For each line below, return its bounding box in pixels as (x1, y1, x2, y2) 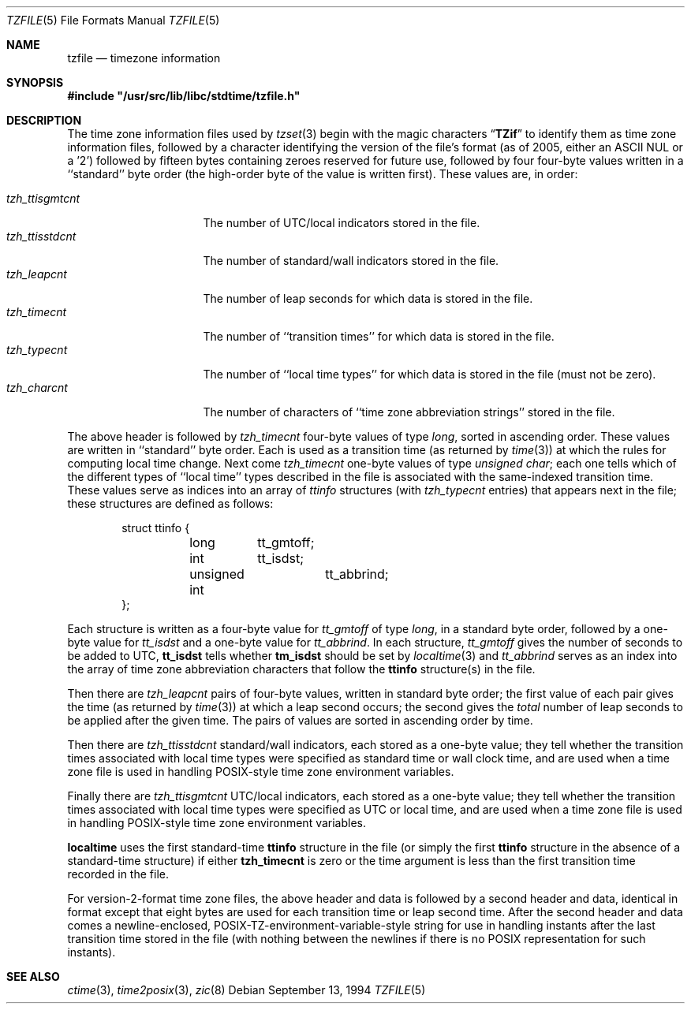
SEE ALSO (6, 970, 60, 983)
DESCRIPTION (6, 114, 82, 127)
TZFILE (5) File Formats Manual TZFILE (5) (6, 13, 220, 27)
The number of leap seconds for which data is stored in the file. (203, 292, 533, 305)
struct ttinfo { (121, 521, 190, 535)
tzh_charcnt (6, 381, 68, 394)
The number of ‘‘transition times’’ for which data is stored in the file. (203, 330, 555, 343)
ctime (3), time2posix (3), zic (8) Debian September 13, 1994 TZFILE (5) (67, 983, 426, 997)
